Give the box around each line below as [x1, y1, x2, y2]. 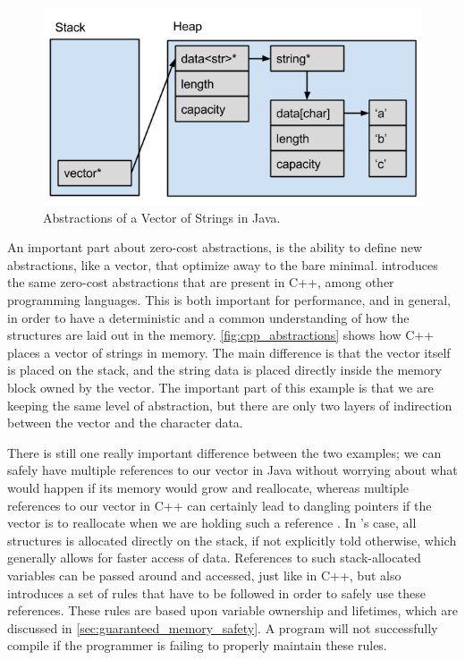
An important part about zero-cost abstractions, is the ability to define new [7, 238, 423, 257]
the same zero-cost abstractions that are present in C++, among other [7, 273, 394, 292]
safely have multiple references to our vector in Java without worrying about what [7, 461, 458, 479]
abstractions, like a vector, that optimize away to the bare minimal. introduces [7, 255, 438, 274]
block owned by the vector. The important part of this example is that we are [7, 377, 434, 396]
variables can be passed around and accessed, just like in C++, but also [7, 565, 402, 584]
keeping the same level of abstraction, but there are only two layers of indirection [7, 395, 452, 414]
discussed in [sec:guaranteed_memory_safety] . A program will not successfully [7, 618, 438, 637]
